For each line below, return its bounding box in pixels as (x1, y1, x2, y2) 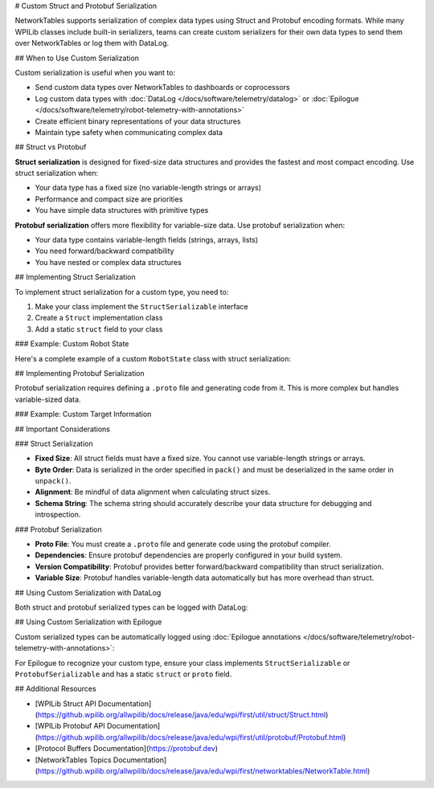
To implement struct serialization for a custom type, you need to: (14, 287, 229, 296)
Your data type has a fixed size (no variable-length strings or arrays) (35, 183, 261, 193)
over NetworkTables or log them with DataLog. (14, 39, 170, 48)
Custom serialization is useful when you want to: (14, 67, 176, 77)
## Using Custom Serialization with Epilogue (14, 617, 162, 627)
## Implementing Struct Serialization (14, 272, 136, 282)
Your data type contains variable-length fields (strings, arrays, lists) (35, 235, 259, 245)
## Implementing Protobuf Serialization (14, 368, 145, 378)
